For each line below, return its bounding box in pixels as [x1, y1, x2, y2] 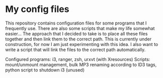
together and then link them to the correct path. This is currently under [5, 36, 152, 42]
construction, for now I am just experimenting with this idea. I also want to [5, 41, 158, 47]
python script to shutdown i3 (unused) [5, 66, 85, 73]
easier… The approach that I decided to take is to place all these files [5, 30, 148, 36]
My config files [5, 3, 69, 15]
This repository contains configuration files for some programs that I [5, 20, 147, 26]
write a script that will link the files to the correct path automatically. [5, 46, 146, 52]
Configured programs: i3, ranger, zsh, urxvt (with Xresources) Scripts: [5, 56, 150, 62]
